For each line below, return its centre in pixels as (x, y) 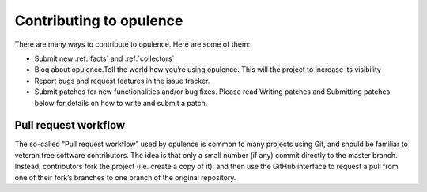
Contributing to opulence (99, 21)
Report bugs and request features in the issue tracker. (122, 81)
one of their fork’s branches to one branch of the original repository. (125, 177)
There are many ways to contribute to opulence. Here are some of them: (132, 44)
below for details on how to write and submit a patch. (121, 103)
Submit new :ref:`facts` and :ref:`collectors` (104, 58)
